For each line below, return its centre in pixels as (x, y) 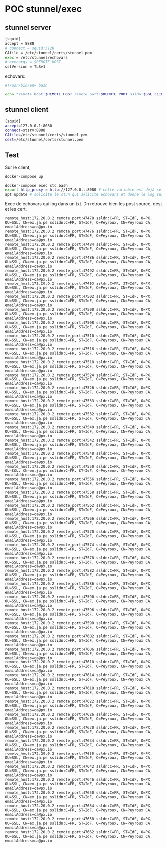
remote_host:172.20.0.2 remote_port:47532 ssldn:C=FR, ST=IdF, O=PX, (79, 414)
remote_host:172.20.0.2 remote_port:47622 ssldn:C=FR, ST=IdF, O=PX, (79, 702)
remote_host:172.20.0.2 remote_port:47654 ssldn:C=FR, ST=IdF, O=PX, (79, 806)
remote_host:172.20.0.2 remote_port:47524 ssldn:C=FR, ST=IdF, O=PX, (79, 375)
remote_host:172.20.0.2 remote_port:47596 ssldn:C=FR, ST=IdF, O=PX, (79, 610)
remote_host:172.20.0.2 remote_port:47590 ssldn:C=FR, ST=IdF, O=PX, (79, 597)
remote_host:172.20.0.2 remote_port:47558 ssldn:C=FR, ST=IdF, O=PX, (79, 493)
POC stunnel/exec (43, 9)
